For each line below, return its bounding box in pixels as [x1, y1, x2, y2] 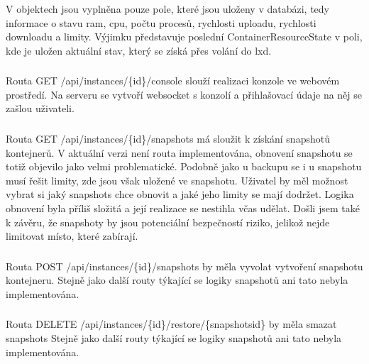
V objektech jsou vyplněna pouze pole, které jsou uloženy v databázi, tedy [6, 1, 329, 16]
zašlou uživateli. [6, 101, 75, 116]
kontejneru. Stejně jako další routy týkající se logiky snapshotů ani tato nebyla [6, 272, 348, 287]
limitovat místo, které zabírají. [6, 228, 138, 243]
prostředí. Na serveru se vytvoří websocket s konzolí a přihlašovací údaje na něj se [6, 87, 363, 101]
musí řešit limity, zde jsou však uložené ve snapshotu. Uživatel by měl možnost [6, 172, 348, 187]
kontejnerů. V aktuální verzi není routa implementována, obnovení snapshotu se [6, 145, 353, 160]
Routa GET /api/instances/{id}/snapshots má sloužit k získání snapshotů [6, 131, 330, 145]
